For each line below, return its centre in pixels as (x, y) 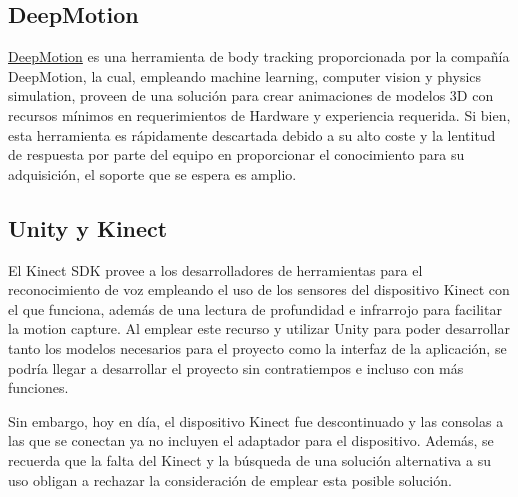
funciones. (38, 387)
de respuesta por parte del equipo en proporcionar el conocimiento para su (236, 154)
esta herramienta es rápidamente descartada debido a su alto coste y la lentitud (252, 134)
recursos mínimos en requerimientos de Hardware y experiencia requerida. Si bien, (259, 114)
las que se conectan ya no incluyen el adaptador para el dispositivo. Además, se (251, 440)
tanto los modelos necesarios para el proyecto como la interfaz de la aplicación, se (257, 347)
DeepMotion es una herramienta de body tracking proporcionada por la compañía (259, 56)
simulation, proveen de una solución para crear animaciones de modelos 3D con (251, 95)
